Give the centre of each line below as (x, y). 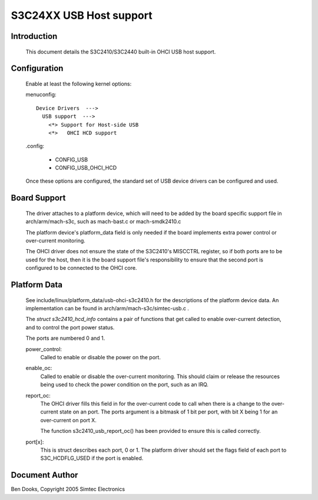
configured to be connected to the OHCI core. (81, 268)
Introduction (34, 36)
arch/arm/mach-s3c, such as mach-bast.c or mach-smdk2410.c (103, 221)
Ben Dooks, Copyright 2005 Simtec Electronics (68, 489)
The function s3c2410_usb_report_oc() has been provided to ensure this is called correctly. (151, 431)
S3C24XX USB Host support (82, 15)
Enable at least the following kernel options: (79, 84)
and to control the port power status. (70, 327)
